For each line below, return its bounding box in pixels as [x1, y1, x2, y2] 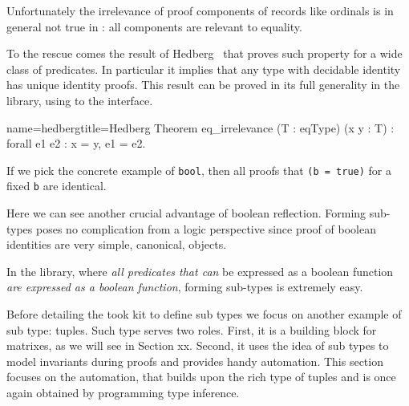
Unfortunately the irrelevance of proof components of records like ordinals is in [6, 2, 394, 18]
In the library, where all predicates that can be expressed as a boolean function [6, 262, 394, 279]
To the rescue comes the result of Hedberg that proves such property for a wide [6, 45, 403, 62]
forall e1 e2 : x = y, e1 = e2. [6, 135, 146, 152]
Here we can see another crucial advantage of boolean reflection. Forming [6, 205, 366, 221]
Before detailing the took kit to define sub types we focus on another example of [6, 306, 402, 323]
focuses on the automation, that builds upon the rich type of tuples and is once [6, 368, 396, 385]
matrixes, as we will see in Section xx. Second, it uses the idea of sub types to [6, 337, 389, 354]
